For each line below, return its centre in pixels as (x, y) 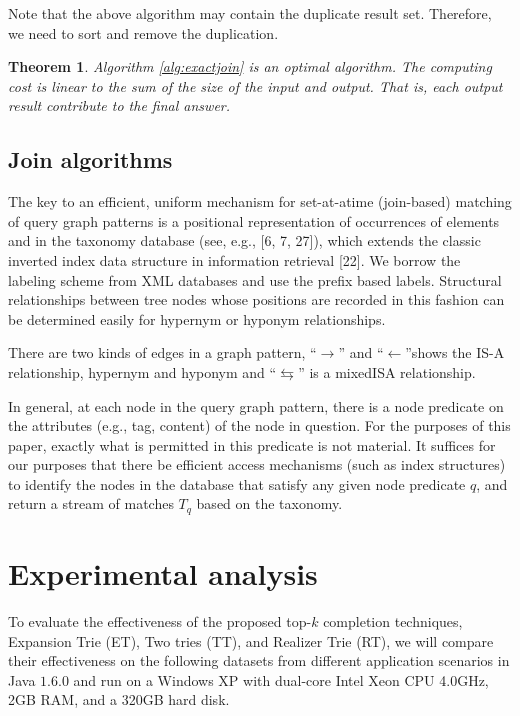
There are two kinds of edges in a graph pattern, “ (162, 352)
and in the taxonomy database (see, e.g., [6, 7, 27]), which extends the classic (244, 240)
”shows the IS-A (455, 352)
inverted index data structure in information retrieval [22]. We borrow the (234, 259)
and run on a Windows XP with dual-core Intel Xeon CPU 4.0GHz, (281, 679)
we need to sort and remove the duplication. (143, 32)
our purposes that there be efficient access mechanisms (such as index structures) (257, 464)
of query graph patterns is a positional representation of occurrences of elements (254, 220)
